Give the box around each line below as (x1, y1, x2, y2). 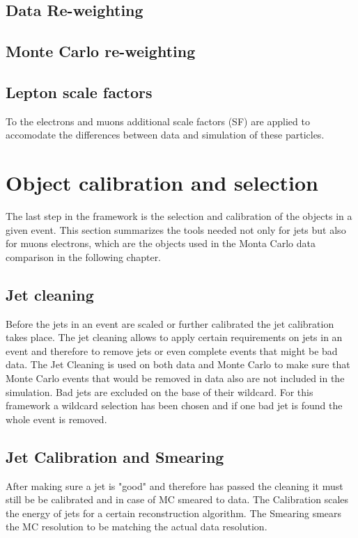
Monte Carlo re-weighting (6, 40, 196, 62)
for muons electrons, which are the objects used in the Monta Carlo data (6, 236, 316, 251)
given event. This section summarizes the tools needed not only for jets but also (6, 222, 346, 237)
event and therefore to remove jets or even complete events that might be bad (6, 343, 338, 358)
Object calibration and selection (6, 168, 318, 197)
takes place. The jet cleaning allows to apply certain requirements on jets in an (6, 330, 343, 345)
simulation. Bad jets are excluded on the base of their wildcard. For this (6, 384, 313, 399)
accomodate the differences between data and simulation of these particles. (6, 127, 325, 142)
